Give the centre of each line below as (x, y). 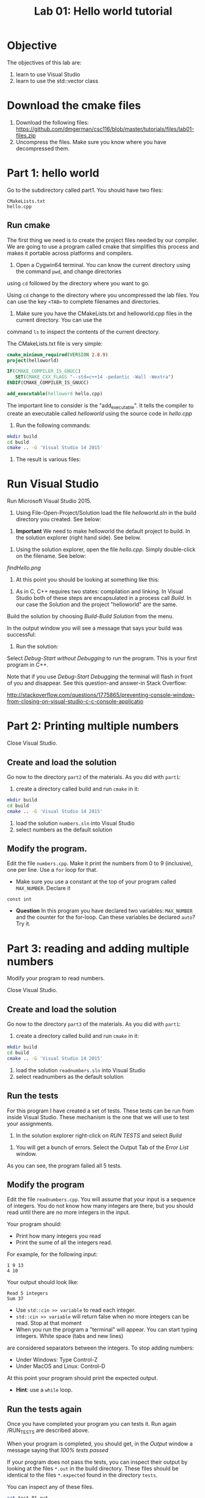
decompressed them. (42, 148)
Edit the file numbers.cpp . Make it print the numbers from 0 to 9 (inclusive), (100, 863)
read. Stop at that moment (49, 1323)
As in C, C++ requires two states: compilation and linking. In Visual (99, 591)
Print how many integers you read (58, 1236)
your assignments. (30, 1123)
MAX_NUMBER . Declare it (43, 888)
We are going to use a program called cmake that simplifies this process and (103, 246)
